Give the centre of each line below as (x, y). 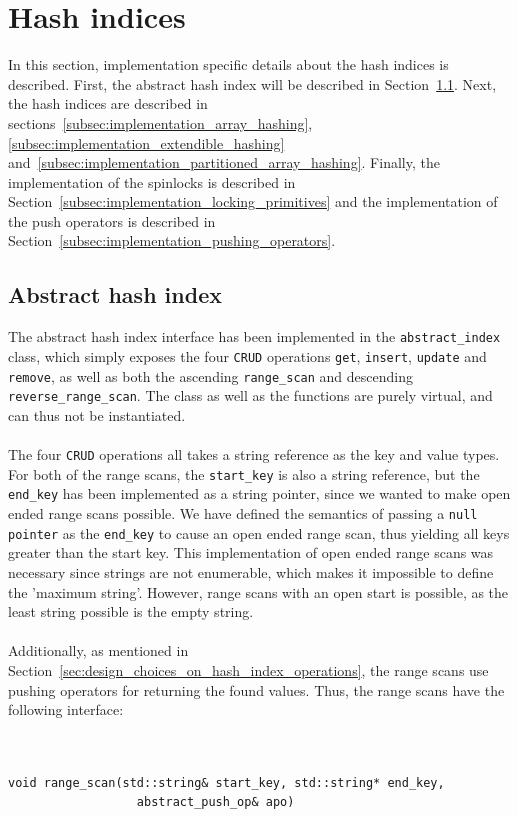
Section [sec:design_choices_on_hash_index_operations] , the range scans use (248, 669)
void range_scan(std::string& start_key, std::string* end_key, (226, 782)
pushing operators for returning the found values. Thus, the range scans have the (256, 689)
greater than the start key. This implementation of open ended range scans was (251, 552)
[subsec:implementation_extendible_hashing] (146, 142)
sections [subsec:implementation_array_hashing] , (160, 122)
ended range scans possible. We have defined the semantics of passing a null (243, 513)
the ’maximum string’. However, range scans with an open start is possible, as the (258, 591)
